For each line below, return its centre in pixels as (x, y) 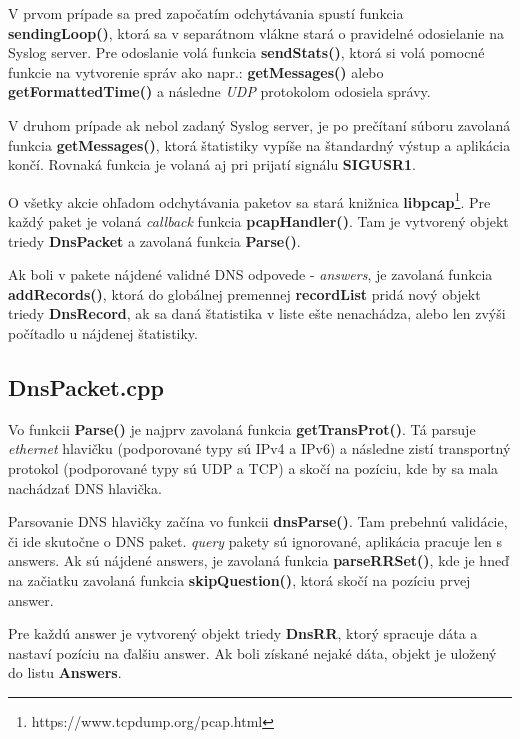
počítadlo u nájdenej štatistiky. (103, 332)
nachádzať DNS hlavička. (85, 487)
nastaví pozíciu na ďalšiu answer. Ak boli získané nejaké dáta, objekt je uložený (252, 652)
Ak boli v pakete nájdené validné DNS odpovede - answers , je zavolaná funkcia (250, 274)
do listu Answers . (65, 672)
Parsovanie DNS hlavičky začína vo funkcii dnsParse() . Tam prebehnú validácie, (258, 521)
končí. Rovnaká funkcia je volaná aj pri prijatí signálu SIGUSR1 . (212, 164)
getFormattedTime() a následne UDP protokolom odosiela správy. (219, 91)
